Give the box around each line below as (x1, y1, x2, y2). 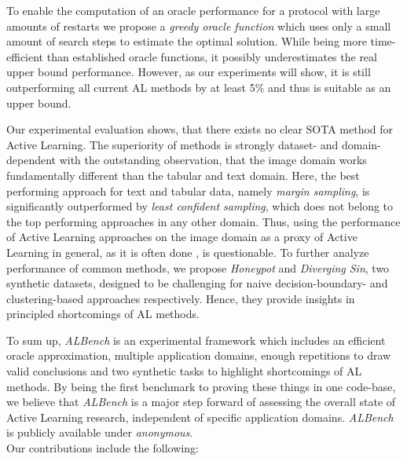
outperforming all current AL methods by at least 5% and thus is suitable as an (6, 79, 391, 95)
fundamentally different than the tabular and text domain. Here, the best (6, 166, 360, 183)
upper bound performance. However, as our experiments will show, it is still (6, 64, 371, 80)
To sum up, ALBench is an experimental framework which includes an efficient (6, 331, 386, 348)
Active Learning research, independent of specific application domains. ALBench (6, 408, 394, 425)
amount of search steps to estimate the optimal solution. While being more (6, 33, 367, 49)
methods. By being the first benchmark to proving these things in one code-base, (6, 378, 396, 394)
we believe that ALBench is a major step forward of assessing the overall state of (6, 393, 396, 410)
